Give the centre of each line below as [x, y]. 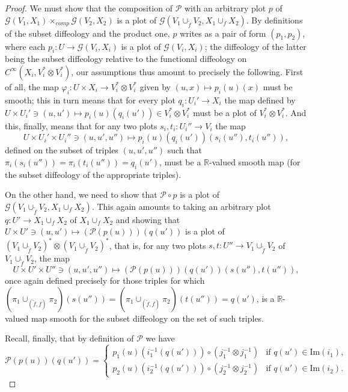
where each [25, 46]
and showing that [148, 219]
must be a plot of [225, 112]
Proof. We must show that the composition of [89, 8]
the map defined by [260, 100]
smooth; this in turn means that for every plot [90, 100]
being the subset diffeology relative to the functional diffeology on [126, 59]
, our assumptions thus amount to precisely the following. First [187, 71]
